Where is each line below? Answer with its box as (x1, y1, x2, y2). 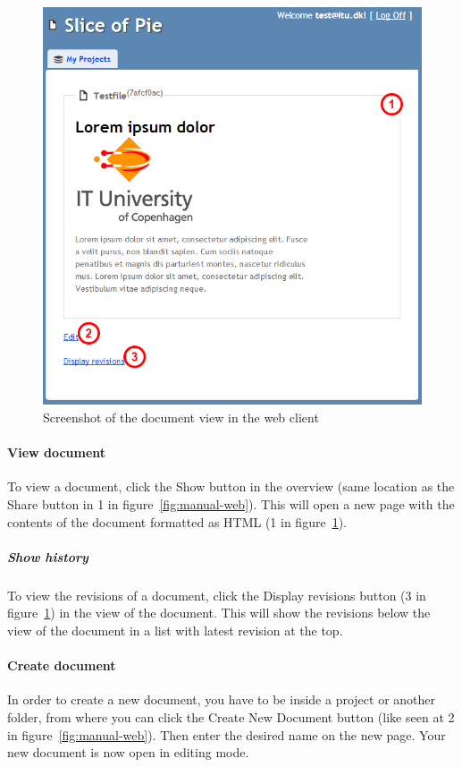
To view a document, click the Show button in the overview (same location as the (7, 477, 455, 496)
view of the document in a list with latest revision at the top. (7, 620, 343, 639)
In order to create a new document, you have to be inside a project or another (7, 690, 436, 709)
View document (7, 443, 106, 462)
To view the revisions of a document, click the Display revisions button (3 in (7, 585, 426, 604)
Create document (7, 656, 116, 675)
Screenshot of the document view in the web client (43, 408, 319, 426)
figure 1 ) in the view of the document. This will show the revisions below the (7, 603, 431, 622)
